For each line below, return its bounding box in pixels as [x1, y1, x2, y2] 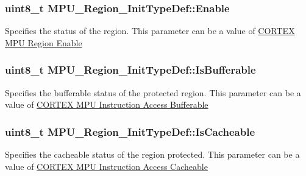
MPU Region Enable [5, 36, 82, 49]
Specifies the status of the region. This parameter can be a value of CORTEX [5, 24, 295, 37]
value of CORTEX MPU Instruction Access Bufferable [5, 98, 208, 111]
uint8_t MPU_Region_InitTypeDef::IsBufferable [5, 62, 256, 77]
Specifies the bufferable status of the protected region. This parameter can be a [5, 86, 301, 99]
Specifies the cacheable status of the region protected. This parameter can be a [5, 148, 300, 161]
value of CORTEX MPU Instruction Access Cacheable [5, 160, 208, 172]
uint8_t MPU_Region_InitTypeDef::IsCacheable [5, 124, 255, 139]
